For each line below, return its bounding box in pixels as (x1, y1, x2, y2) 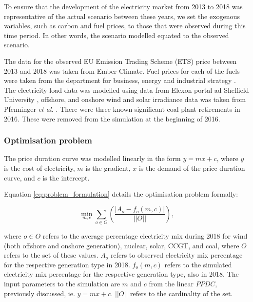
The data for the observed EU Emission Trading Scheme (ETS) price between (4, 56, 237, 66)
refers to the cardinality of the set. (130, 288, 233, 298)
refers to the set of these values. (4, 250, 98, 260)
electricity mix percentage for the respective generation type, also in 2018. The (4, 269, 239, 279)
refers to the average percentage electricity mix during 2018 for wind (42, 231, 248, 241)
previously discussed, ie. (4, 288, 75, 298)
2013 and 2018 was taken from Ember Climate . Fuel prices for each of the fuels (4, 65, 240, 76)
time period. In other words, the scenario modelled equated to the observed (4, 30, 229, 40)
